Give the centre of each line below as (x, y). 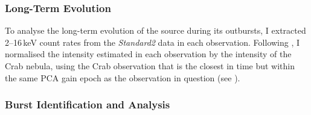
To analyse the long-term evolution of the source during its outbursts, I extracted (155, 30)
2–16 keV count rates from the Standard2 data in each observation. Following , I (152, 42)
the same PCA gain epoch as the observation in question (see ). (123, 77)
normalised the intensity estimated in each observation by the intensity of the (148, 54)
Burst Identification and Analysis (88, 104)
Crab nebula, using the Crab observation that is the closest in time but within (150, 66)
